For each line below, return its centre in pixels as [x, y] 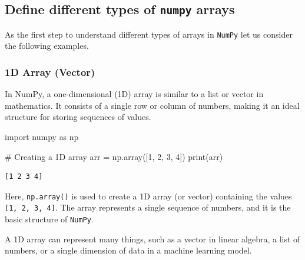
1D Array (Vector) [50, 71]
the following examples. [47, 46]
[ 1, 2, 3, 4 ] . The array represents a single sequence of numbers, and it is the [148, 207]
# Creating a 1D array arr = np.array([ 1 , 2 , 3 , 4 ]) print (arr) [114, 156]
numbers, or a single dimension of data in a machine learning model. [128, 250]
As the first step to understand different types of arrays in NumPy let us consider [149, 34]
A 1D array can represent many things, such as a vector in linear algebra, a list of [152, 239]
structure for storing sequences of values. [78, 117]
